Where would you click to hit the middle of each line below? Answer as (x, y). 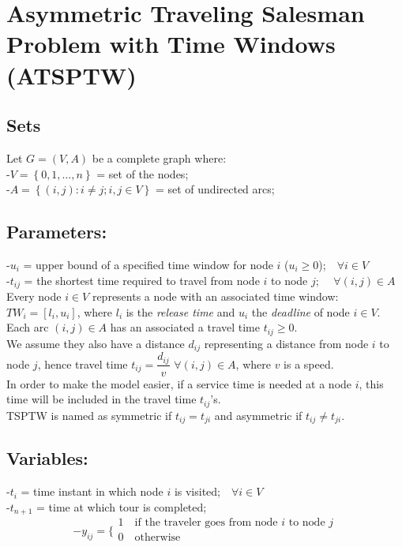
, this (371, 383)
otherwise (158, 538)
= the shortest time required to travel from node (142, 280)
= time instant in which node (92, 491)
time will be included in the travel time (101, 399)
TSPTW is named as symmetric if (89, 415)
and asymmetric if (258, 415)
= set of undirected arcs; (215, 189)
